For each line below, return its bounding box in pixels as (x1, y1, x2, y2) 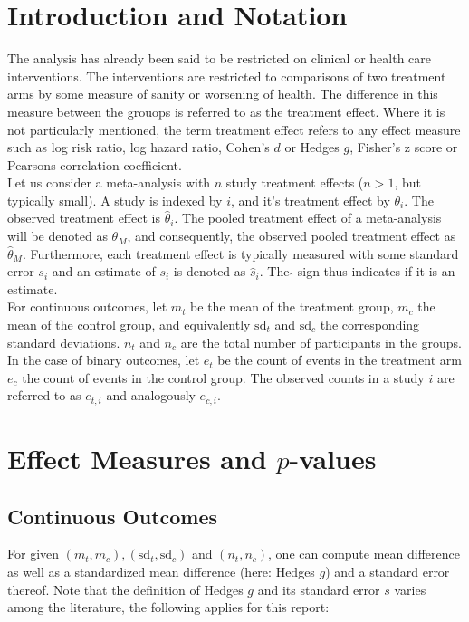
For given (7, 544, 60, 563)
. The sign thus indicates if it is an (259, 262, 455, 281)
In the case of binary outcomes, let (7, 350, 200, 369)
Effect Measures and (7, 440, 267, 477)
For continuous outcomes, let (7, 297, 167, 316)
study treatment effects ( (225, 173, 364, 192)
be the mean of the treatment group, (190, 297, 394, 316)
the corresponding (320, 315, 420, 334)
